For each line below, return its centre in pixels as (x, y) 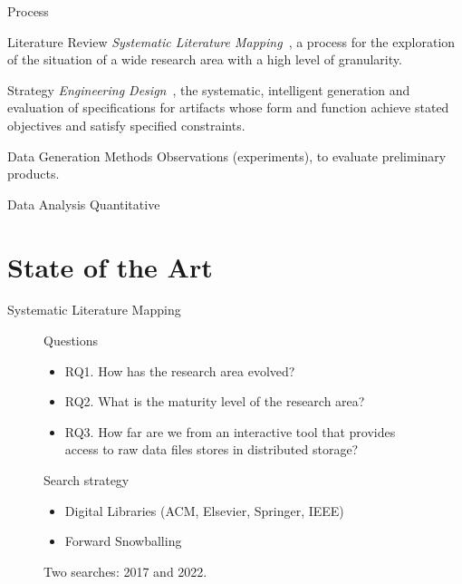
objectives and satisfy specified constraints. (126, 125)
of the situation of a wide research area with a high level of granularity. (205, 59)
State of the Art (110, 266)
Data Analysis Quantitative (84, 204)
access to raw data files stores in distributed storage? (212, 449)
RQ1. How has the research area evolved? (180, 370)
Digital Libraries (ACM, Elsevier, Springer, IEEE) (204, 510)
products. (34, 174)
